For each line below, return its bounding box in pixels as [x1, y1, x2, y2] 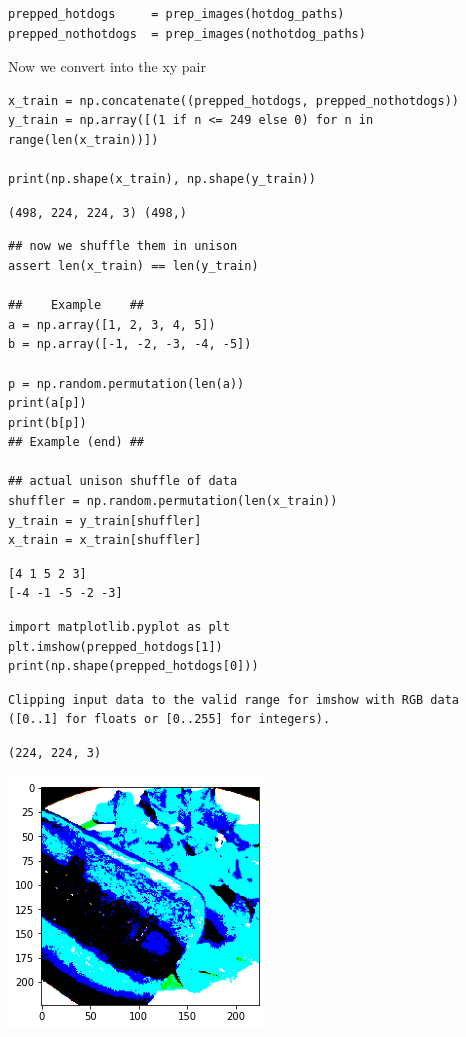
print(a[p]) [8, 396, 87, 411]
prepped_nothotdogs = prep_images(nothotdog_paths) [8, 26, 366, 41]
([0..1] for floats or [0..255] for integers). [8, 712, 331, 727]
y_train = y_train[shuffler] [8, 513, 202, 528]
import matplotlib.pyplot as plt [8, 620, 230, 635]
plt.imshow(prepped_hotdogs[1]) [8, 639, 223, 654]
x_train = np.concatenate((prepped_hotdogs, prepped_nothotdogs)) [8, 93, 460, 108]
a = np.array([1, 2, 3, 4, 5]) [8, 317, 216, 332]
